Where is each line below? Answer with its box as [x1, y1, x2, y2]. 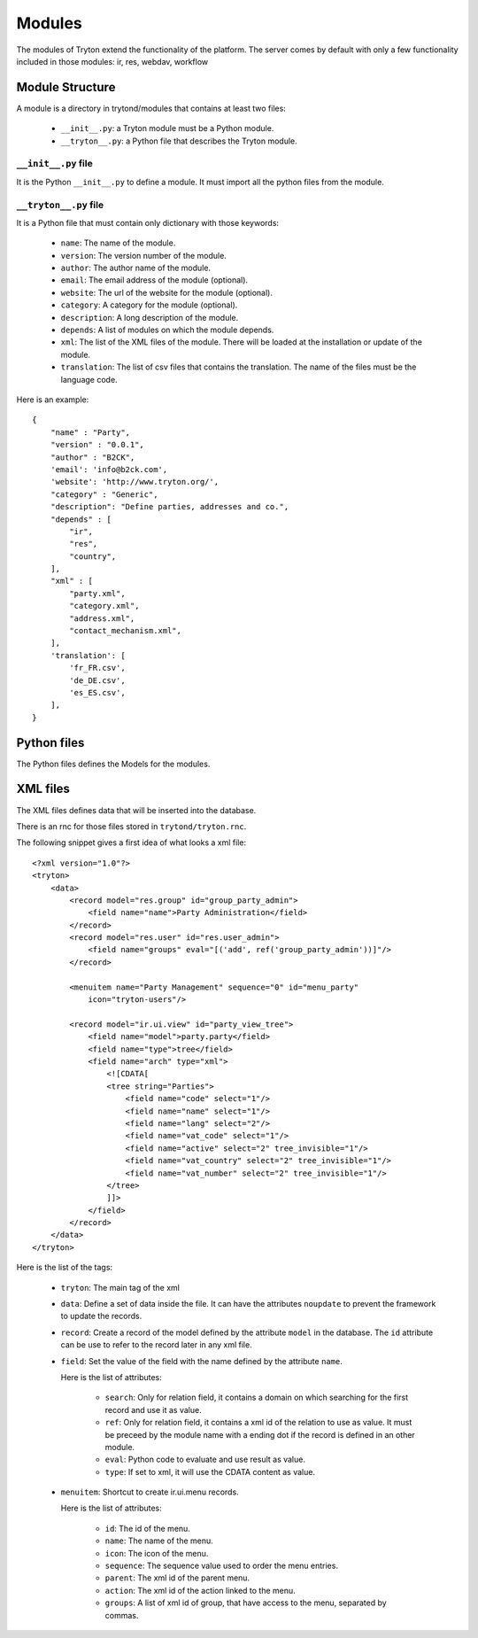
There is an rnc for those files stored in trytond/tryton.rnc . [16, 820, 247, 832]
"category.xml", [69, 601, 140, 611]
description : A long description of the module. [60, 312, 239, 322]
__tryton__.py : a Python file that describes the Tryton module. [60, 136, 298, 146]
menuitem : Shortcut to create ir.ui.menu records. [60, 1487, 239, 1497]
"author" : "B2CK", [50, 452, 135, 462]
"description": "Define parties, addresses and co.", [50, 501, 289, 512]
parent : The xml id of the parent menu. [104, 1572, 251, 1583]
